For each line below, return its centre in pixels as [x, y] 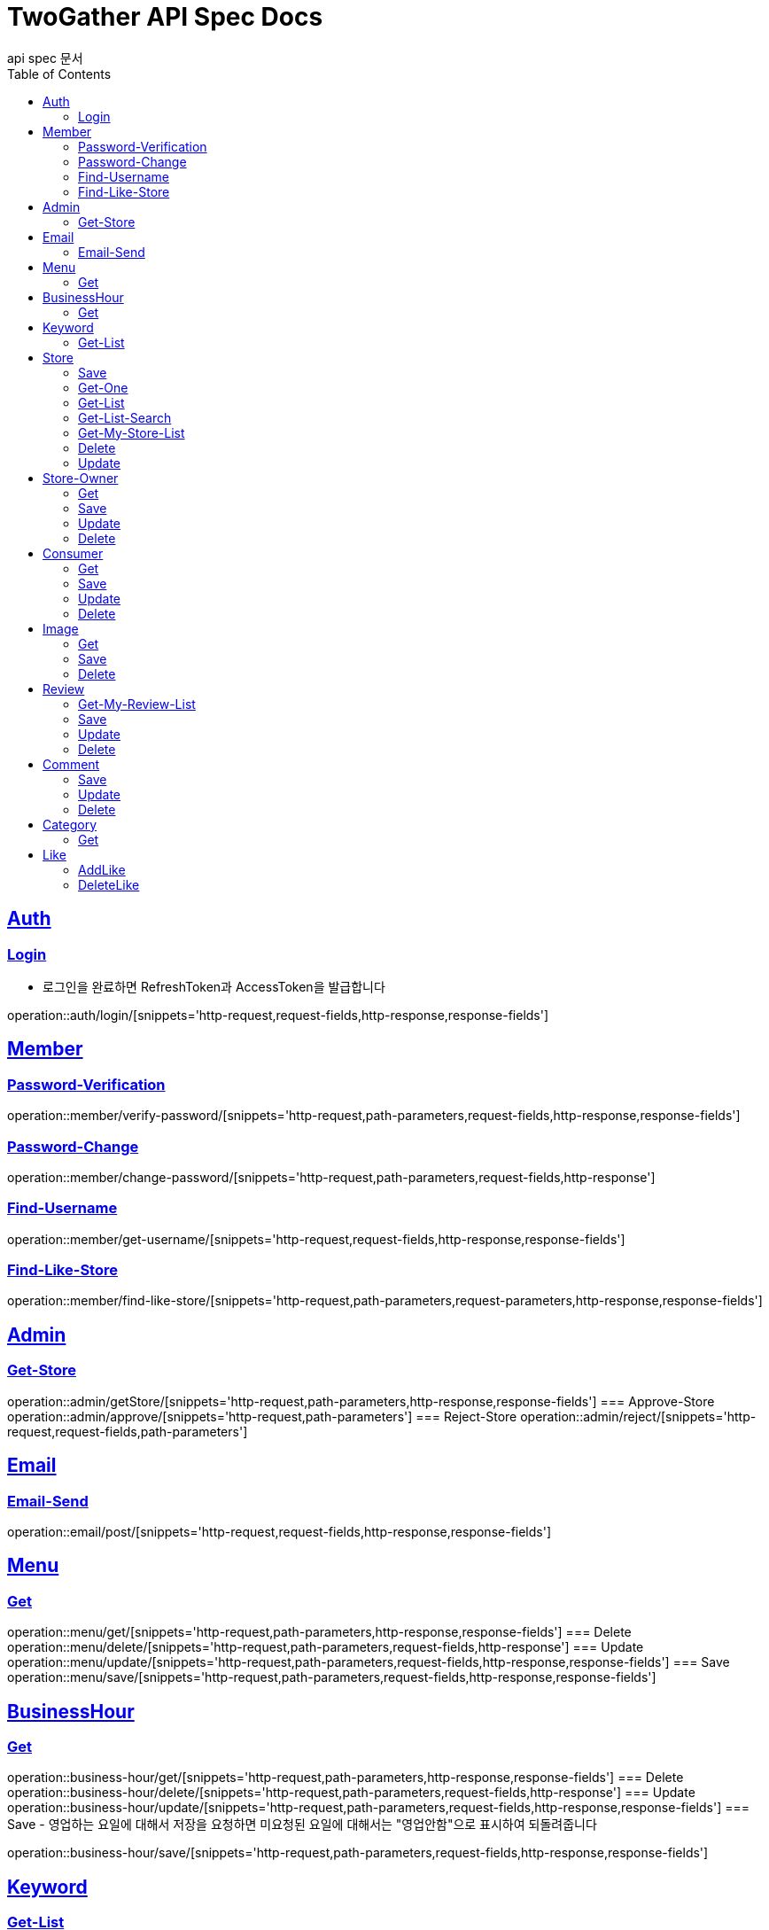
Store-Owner [81, 478]
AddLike [102, 869]
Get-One [103, 387]
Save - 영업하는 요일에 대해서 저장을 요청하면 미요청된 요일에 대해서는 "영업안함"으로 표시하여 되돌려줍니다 [302, 1825]
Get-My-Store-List [132, 432]
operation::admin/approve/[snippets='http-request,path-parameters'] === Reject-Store [262, 1416]
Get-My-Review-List [137, 704]
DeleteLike [109, 884]
